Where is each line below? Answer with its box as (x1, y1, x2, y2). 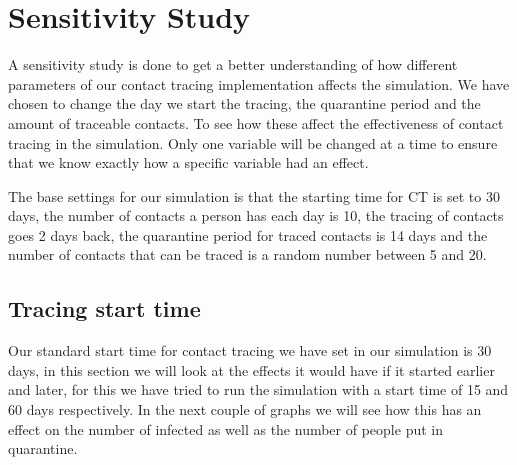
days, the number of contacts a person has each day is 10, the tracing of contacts (8, 205, 504, 226)
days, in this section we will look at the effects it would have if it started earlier (8, 359, 495, 380)
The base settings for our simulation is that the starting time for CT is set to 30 (8, 185, 500, 206)
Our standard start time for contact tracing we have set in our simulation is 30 (8, 340, 492, 361)
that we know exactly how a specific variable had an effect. (8, 152, 369, 173)
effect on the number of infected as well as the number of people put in (8, 418, 443, 439)
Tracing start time (8, 293, 201, 324)
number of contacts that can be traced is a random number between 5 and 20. (8, 244, 487, 265)
